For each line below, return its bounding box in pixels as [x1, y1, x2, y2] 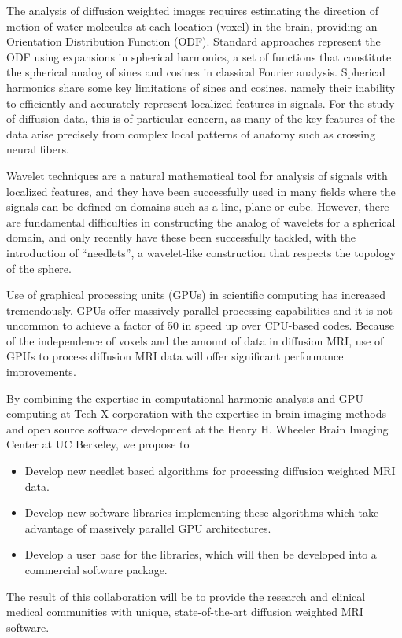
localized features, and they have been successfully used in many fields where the [6, 183, 396, 199]
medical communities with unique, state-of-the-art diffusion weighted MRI [6, 603, 363, 620]
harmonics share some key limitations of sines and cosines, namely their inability [6, 79, 396, 95]
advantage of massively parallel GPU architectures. [24, 519, 271, 536]
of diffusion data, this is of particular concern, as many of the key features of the [6, 110, 396, 127]
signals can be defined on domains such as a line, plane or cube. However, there [6, 198, 389, 215]
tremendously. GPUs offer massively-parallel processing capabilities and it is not [6, 301, 393, 318]
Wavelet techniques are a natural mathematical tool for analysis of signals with [6, 167, 388, 183]
